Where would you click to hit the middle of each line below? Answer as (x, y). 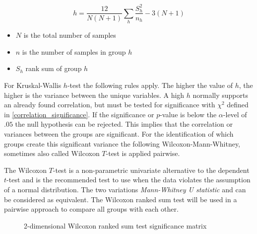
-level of (235, 114)
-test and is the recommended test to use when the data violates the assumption (128, 180)
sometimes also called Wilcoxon (52, 153)
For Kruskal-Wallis (33, 85)
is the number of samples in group (74, 51)
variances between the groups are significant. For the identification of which (119, 134)
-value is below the (188, 114)
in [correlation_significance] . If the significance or (79, 114)
